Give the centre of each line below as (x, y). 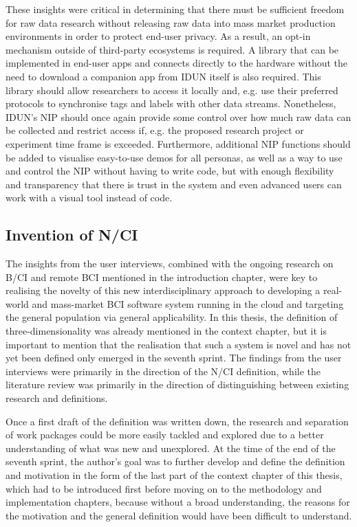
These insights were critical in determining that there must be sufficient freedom (175, 9)
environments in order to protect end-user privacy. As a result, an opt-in (158, 36)
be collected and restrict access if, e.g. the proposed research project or (155, 130)
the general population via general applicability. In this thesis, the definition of (172, 317)
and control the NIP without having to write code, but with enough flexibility (170, 171)
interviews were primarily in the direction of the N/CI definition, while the (163, 371)
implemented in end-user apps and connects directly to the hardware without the (176, 63)
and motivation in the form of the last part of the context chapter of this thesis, (174, 475)
